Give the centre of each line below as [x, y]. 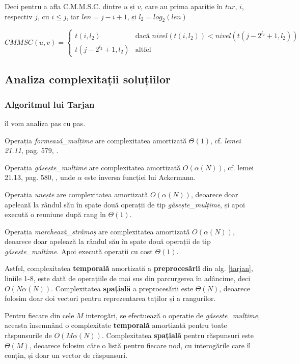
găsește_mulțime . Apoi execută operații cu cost [79, 251]
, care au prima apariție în [182, 6]
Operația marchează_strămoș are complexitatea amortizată [97, 231]
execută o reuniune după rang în [55, 214]
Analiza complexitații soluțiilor [88, 79]
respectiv [19, 16]
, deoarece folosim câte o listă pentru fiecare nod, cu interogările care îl [140, 345]
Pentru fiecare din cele [39, 315]
